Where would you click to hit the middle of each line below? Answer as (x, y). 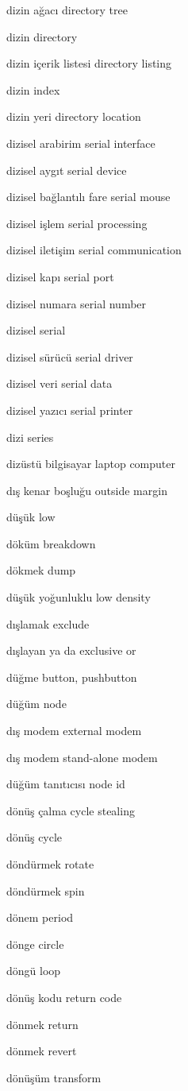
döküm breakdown (51, 543)
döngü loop (34, 971)
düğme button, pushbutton (72, 677)
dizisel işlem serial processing (77, 223)
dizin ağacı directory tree (67, 10)
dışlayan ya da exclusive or (71, 650)
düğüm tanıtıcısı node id (66, 784)
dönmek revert (42, 1051)
